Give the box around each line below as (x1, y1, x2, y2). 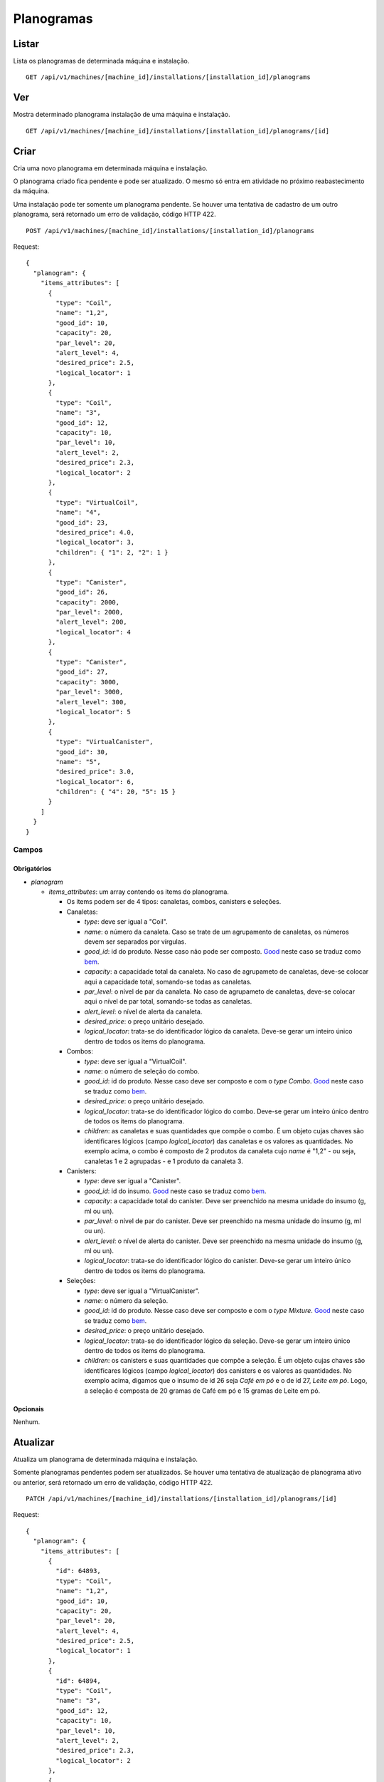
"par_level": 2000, (55, 608, 124, 617)
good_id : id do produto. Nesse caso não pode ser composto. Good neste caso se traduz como (84, 947, 361, 956)
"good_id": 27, (55, 668, 109, 676)
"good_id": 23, (55, 518, 109, 527)
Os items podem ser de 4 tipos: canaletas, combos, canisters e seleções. (66, 897, 282, 906)
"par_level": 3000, (55, 688, 124, 696)
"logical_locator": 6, (55, 778, 135, 786)
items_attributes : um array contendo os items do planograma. (48, 887, 229, 896)
